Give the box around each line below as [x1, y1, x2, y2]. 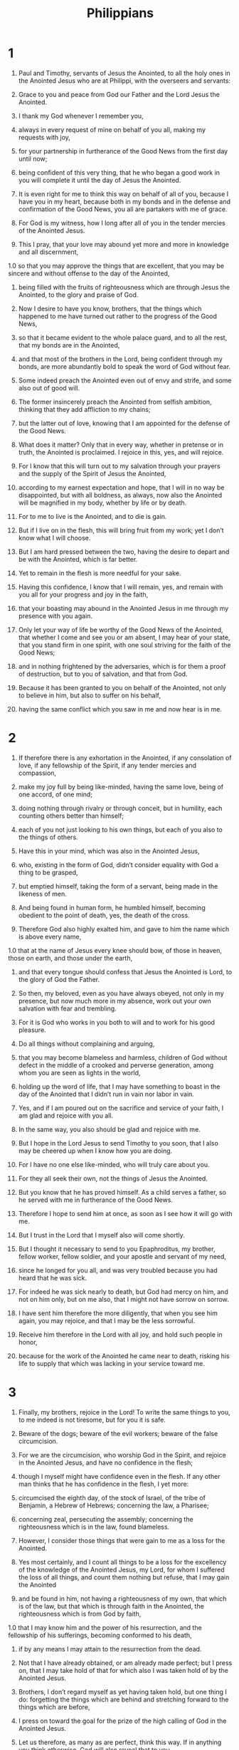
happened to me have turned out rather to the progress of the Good [18, 312, 218, 320]
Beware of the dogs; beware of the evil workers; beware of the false [18, 1429, 218, 1437]
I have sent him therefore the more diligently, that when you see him [18, 1308, 218, 1317]
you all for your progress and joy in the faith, [18, 590, 149, 599]
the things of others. [18, 833, 78, 841]
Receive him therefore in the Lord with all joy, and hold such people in [18, 1330, 223, 1339]
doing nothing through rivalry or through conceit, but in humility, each [18, 804, 223, 812]
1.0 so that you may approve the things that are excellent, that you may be [8, 261, 225, 270]
